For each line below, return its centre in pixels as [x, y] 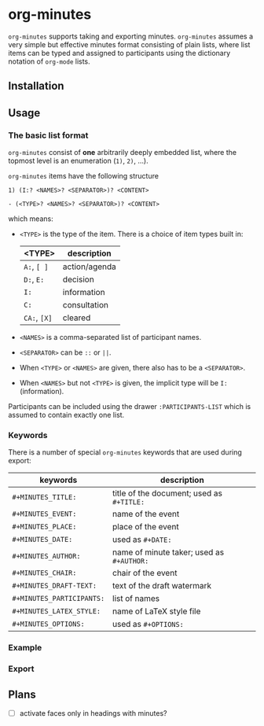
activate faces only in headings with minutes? [93, 713]
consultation [85, 305]
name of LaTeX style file [157, 611]
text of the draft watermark [162, 586]
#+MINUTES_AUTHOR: [46, 556]
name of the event [146, 514]
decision [78, 279]
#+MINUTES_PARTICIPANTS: [59, 599]
